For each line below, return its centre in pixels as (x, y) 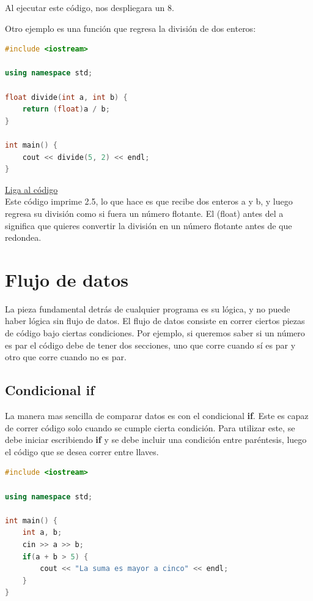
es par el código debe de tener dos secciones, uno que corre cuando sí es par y (150, 345)
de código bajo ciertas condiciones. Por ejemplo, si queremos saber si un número (155, 333)
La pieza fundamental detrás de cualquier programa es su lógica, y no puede (148, 308)
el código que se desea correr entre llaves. (82, 451)
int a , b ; (42, 533)
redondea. (23, 237)
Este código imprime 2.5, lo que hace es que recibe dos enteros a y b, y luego (149, 201)
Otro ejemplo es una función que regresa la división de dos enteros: (131, 28)
